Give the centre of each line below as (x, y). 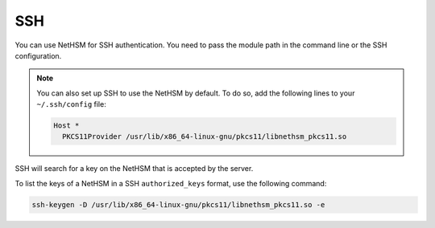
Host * (66, 126)
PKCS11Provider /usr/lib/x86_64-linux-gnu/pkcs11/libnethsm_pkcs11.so (204, 137)
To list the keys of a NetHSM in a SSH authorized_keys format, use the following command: (171, 183)
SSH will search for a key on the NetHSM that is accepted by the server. (134, 169)
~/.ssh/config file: (71, 104)
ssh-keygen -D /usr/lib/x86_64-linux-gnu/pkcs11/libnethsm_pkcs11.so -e (178, 204)
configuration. (38, 55)
